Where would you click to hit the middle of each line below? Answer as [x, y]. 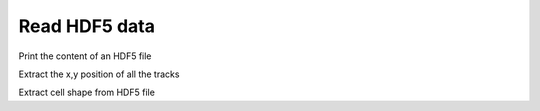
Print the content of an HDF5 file [85, 56]
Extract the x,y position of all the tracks [99, 74]
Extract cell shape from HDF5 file [86, 92]
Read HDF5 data [86, 26]
